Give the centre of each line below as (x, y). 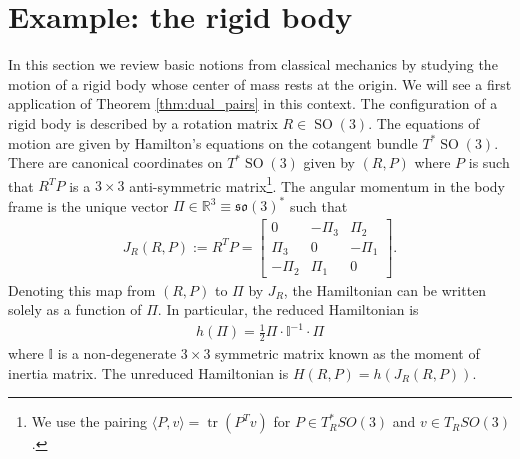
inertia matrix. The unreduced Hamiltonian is (148, 372)
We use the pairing (89, 421)
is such (489, 162)
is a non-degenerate (117, 353)
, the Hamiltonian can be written (385, 289)
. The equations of (424, 122)
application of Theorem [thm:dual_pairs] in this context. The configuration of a (253, 103)
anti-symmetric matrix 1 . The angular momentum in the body (317, 184)
